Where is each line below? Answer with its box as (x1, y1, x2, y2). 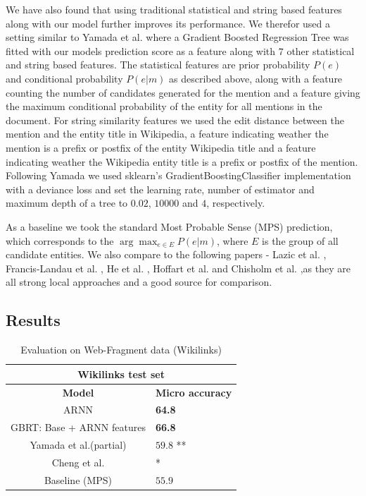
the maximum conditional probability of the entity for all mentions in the (6, 99, 322, 114)
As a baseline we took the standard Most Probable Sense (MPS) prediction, (6, 219, 333, 234)
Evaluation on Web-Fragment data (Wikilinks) (20, 342, 222, 357)
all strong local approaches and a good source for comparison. (6, 274, 272, 289)
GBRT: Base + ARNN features (11, 420, 146, 435)
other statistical (286, 43, 355, 58)
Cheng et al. (51, 454, 105, 469)
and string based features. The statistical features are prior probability (6, 57, 310, 72)
